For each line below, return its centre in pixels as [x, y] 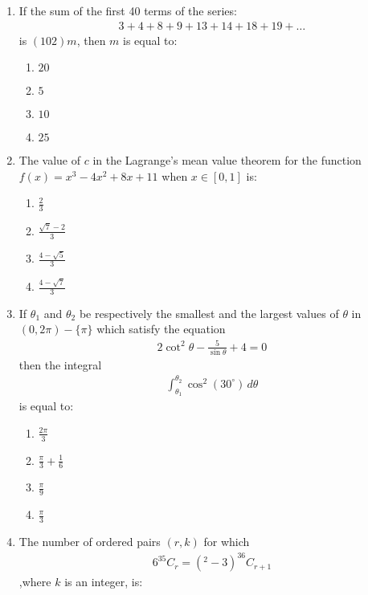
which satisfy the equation [161, 329]
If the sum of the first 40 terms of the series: [128, 10]
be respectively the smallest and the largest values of [209, 313]
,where [35, 582]
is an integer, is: [104, 582]
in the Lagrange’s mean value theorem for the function [227, 160]
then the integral [60, 364]
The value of [50, 160]
